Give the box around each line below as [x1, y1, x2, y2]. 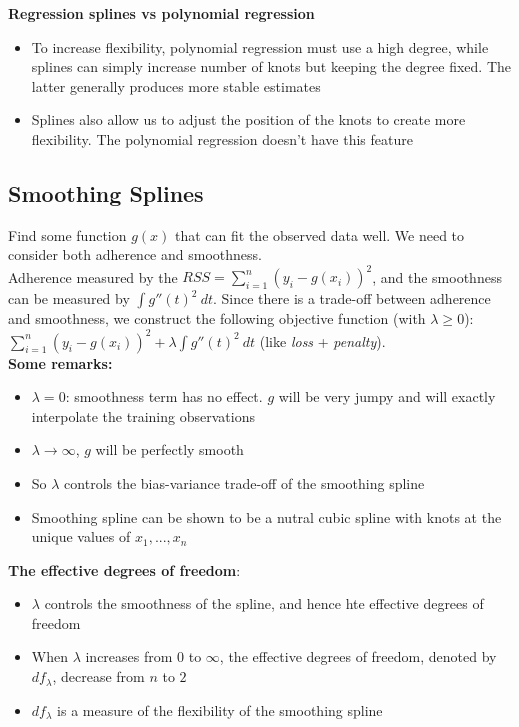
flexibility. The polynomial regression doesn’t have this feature [31, 128, 413, 149]
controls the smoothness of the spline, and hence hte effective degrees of [44, 593, 484, 614]
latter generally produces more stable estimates [31, 75, 321, 96]
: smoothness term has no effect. [65, 386, 263, 407]
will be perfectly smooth [95, 439, 244, 460]
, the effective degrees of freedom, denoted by [219, 646, 497, 667]
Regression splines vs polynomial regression [8, 3, 315, 23]
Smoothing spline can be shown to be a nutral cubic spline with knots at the [31, 506, 502, 527]
